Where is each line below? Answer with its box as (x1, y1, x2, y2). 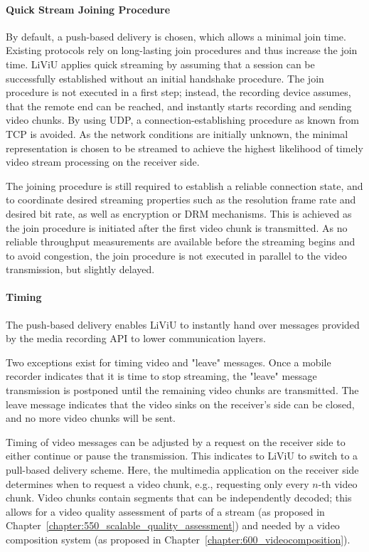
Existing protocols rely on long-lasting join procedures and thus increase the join (6, 43, 358, 58)
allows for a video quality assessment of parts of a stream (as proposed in (6, 504, 325, 519)
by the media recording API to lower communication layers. (6, 331, 266, 346)
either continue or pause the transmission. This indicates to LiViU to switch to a (6, 448, 358, 463)
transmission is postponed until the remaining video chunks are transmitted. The (6, 383, 359, 398)
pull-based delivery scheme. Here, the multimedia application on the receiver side (6, 462, 359, 477)
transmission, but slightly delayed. (6, 262, 155, 277)
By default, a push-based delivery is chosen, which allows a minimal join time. (6, 28, 346, 43)
